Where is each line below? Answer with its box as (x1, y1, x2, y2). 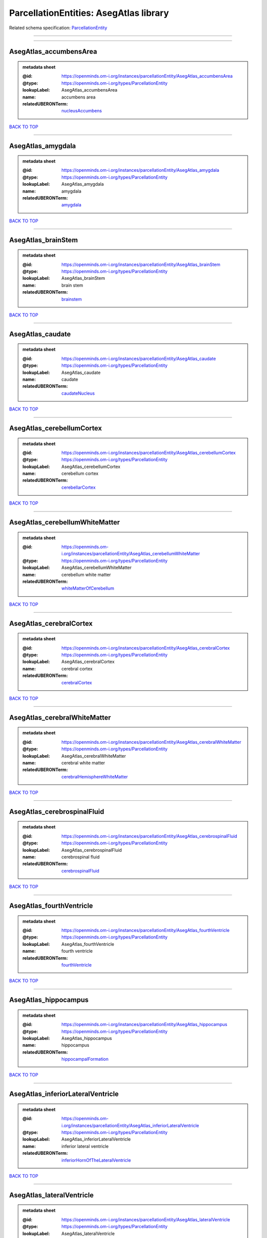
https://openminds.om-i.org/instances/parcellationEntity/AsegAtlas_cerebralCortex (61, 645, 230, 651)
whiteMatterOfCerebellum (61, 585, 115, 591)
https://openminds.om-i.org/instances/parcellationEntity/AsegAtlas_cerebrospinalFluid (61, 833, 237, 839)
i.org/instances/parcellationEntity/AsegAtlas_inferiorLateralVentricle (61, 1122, 200, 1129)
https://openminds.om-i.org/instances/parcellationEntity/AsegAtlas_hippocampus (61, 1022, 227, 1028)
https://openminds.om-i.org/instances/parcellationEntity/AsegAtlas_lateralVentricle (61, 1216, 230, 1223)
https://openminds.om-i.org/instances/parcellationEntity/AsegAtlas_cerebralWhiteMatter (61, 739, 242, 745)
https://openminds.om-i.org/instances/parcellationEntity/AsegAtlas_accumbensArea (61, 73, 233, 79)
